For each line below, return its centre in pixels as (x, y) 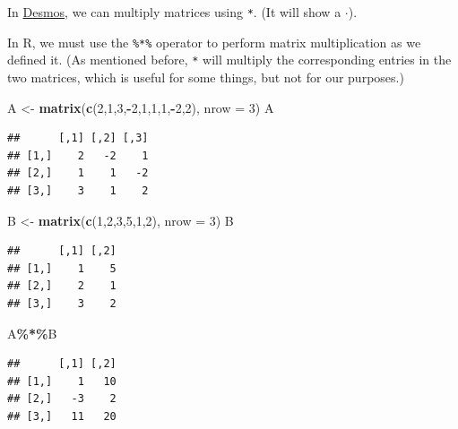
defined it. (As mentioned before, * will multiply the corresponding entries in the (229, 60)
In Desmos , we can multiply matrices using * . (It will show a (174, 12)
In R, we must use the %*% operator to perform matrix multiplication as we (214, 42)
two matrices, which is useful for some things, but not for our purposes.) (206, 77)
